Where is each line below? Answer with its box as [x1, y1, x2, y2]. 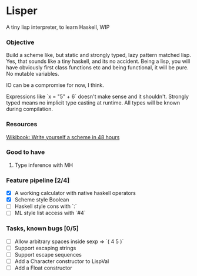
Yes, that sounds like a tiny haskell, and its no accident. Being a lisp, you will [6, 58, 191, 65]
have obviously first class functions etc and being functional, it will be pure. [6, 64, 189, 71]
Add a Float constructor [14, 264, 72, 271]
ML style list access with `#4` [14, 210, 86, 217]
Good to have [6, 148, 45, 156]
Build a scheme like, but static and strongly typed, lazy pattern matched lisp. [6, 52, 191, 59]
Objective [6, 38, 35, 46]
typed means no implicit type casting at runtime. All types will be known [6, 99, 181, 106]
